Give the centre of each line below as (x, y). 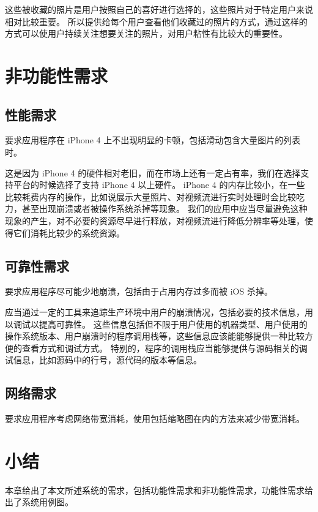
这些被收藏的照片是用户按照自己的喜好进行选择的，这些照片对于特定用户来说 (159, 9)
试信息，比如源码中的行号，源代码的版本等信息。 (103, 360)
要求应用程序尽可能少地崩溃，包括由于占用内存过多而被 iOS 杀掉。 (139, 291)
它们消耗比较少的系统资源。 (69, 232)
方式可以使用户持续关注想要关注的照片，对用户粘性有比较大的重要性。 (146, 33)
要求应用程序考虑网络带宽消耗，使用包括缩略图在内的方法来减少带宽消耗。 (155, 419)
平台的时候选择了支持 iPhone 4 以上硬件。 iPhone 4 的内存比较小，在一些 (159, 185)
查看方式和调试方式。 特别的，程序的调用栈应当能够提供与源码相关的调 (165, 348)
